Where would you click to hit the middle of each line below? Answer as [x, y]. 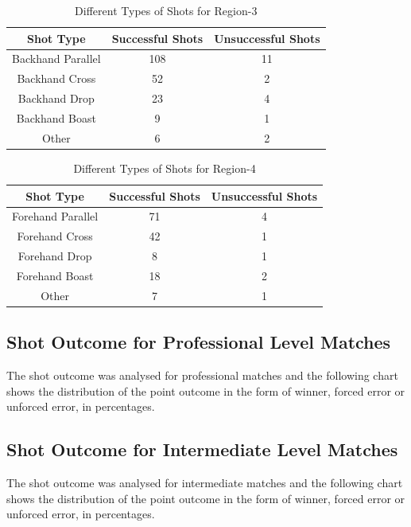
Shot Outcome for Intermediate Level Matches [202, 449]
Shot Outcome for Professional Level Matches [199, 342]
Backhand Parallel [56, 59]
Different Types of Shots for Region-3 [166, 10]
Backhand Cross [56, 78]
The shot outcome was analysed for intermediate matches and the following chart [205, 482]
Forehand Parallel [55, 216]
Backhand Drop [56, 98]
